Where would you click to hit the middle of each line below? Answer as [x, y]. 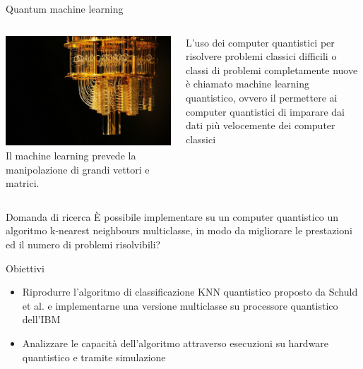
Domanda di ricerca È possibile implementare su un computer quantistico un [172, 216]
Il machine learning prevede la [71, 155]
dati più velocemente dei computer [260, 125]
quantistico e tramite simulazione [94, 357]
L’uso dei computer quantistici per [260, 42]
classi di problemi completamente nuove [272, 69]
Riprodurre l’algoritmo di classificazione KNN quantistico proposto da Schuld [190, 292]
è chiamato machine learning [247, 84]
